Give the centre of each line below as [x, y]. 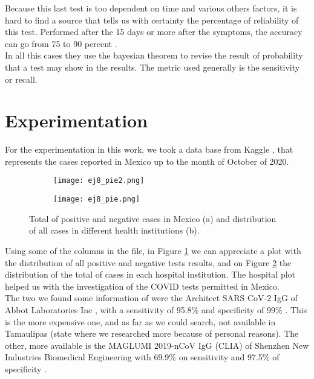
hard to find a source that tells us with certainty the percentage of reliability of [152, 20]
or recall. [21, 79]
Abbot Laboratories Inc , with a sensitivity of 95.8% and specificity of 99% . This [156, 309]
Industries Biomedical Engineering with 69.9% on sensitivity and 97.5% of [142, 357]
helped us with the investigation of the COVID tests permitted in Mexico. [142, 286]
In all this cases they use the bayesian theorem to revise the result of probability [154, 55]
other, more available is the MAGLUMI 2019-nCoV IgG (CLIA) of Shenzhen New [157, 345]
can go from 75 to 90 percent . [61, 43]
